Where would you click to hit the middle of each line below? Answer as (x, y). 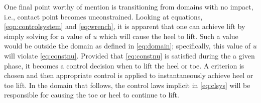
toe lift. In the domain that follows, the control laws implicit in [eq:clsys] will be (127, 85)
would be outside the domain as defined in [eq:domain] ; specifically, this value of (127, 46)
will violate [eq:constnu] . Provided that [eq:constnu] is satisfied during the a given (129, 55)
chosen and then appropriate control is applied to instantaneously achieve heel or (129, 75)
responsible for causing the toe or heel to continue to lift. (92, 95)
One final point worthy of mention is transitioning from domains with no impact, (129, 6)
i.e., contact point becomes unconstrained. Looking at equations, (103, 16)
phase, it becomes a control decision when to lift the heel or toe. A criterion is (124, 65)
